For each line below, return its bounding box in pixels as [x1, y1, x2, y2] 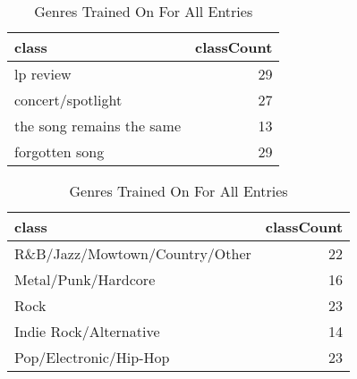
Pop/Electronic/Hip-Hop [14, 347, 170, 367]
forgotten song [14, 141, 105, 162]
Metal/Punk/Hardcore [14, 269, 156, 290]
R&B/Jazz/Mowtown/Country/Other [14, 243, 251, 264]
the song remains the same [14, 115, 182, 136]
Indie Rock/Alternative [14, 321, 160, 341]
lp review [14, 63, 72, 84]
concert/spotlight [14, 89, 123, 110]
